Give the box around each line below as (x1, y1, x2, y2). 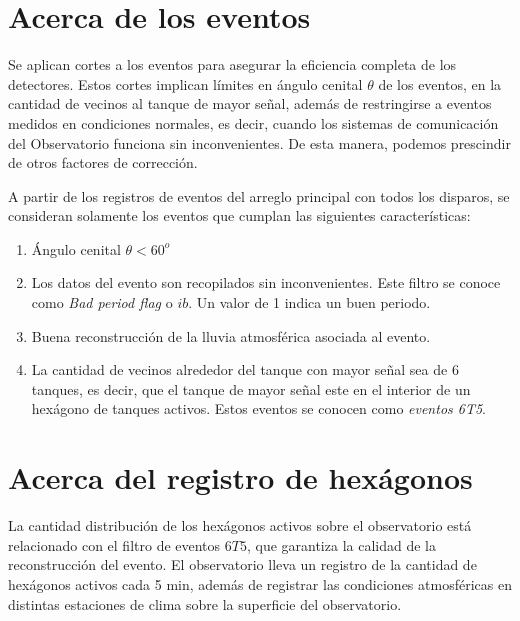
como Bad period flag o (31, 292, 173, 313)
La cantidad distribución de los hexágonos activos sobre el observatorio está (8, 515, 472, 536)
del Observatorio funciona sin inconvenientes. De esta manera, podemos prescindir (8, 132, 511, 153)
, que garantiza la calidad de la (246, 534, 436, 555)
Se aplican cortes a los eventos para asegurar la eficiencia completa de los (8, 54, 457, 75)
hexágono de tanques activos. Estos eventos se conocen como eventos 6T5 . (31, 398, 487, 419)
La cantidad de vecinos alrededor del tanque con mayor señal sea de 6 (31, 359, 459, 380)
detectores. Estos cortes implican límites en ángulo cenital (8, 73, 363, 94)
